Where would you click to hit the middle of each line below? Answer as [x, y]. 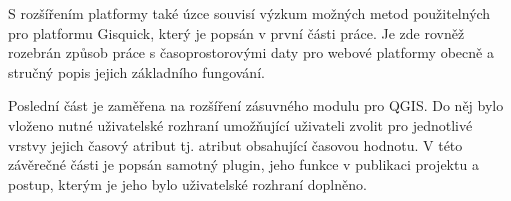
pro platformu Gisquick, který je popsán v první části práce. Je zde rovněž [236, 32]
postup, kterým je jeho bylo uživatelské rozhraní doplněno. [187, 183]
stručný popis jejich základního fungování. [136, 71]
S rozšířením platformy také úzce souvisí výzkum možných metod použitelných [249, 13]
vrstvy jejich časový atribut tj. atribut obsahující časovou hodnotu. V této [235, 144]
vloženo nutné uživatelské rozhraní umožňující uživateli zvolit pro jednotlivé [240, 124]
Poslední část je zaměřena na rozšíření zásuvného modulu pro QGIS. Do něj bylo [256, 105]
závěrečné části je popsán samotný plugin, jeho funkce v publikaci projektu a [243, 164]
